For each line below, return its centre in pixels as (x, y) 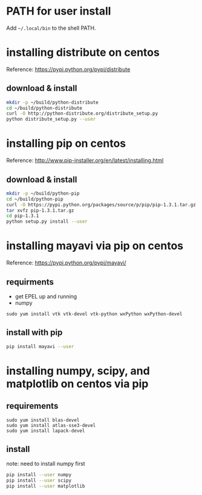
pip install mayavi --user (40, 346)
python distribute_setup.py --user (51, 120)
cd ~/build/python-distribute (44, 108)
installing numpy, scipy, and (78, 371)
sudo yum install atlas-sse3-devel (51, 425)
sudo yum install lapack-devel (46, 431)
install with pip (34, 333)
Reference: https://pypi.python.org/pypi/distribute (68, 69)
